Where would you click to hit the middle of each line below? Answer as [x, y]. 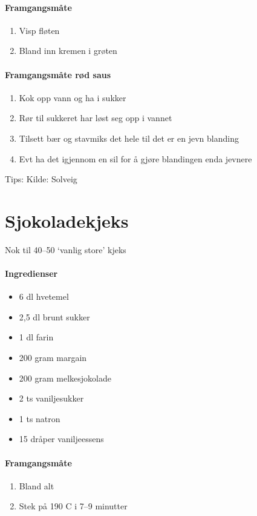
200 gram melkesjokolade [65, 378]
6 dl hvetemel [44, 296]
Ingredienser [31, 273]
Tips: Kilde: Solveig [41, 179]
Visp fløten [39, 30]
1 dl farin [36, 337]
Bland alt [37, 485]
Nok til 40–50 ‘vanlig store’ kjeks [66, 249]
